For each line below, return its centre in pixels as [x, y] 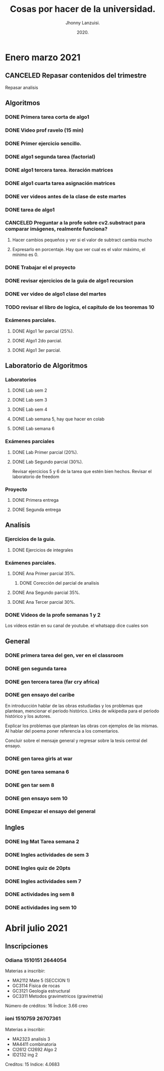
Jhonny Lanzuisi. [83, 23]
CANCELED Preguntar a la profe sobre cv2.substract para [75, 223]
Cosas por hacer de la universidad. [83, 9]
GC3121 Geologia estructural [41, 991]
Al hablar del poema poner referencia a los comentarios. [62, 731]
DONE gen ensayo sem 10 [36, 798]
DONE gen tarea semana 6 [37, 772]
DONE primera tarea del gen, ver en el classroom [65, 655]
